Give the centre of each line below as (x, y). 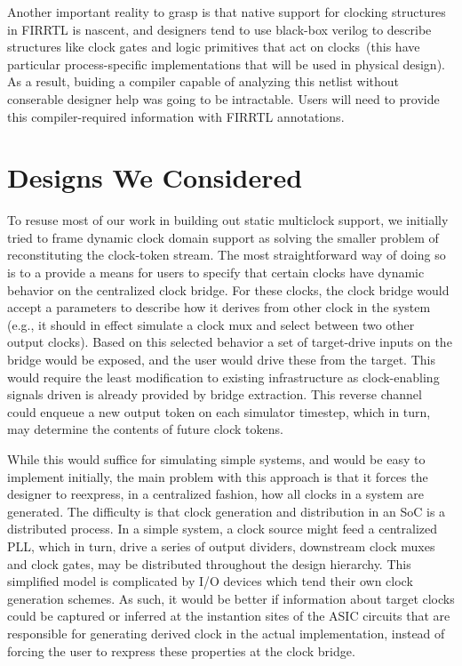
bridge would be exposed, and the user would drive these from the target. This (221, 360)
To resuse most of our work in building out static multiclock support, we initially (228, 220)
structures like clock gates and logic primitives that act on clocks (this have (214, 47)
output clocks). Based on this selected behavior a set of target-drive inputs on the (230, 342)
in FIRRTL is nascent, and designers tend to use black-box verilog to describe (219, 29)
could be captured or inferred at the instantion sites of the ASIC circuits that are (229, 616)
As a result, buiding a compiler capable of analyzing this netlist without (203, 81)
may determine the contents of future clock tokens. (145, 429)
